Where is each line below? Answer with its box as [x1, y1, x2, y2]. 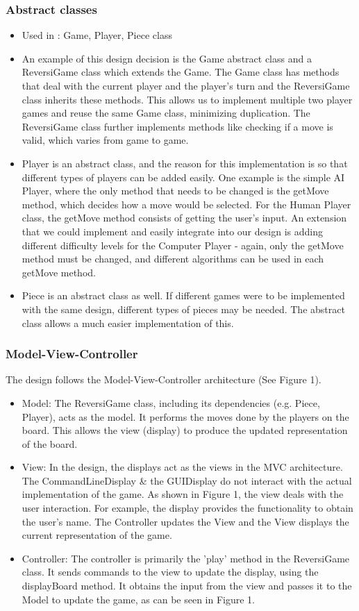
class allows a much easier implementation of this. [22, 315, 234, 330]
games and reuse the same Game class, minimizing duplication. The [22, 106, 310, 120]
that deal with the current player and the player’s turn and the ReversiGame [22, 78, 350, 92]
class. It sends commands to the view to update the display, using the [22, 564, 319, 579]
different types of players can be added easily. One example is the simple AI [22, 169, 345, 184]
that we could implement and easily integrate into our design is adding [22, 224, 323, 238]
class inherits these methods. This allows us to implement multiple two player [22, 92, 353, 106]
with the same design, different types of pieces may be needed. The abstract [22, 301, 345, 316]
